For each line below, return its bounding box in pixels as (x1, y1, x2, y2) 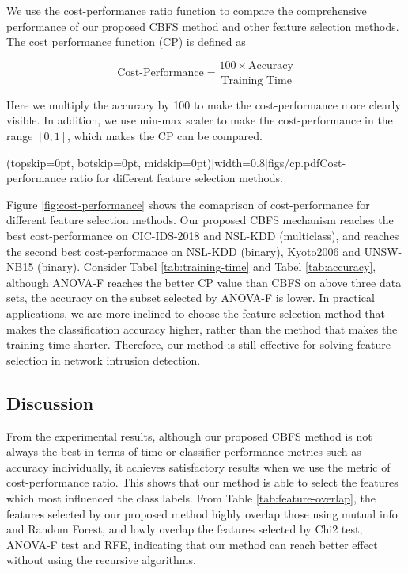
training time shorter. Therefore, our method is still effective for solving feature (6, 336, 391, 353)
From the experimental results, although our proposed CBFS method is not (6, 427, 372, 444)
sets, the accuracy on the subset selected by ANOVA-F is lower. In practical (6, 289, 375, 306)
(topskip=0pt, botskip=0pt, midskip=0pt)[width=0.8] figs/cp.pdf (6, 154, 320, 170)
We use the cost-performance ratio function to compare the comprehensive (6, 2, 367, 18)
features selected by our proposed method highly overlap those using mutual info (6, 505, 398, 521)
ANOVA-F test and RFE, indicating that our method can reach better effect (6, 536, 378, 552)
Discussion (6, 390, 94, 414)
